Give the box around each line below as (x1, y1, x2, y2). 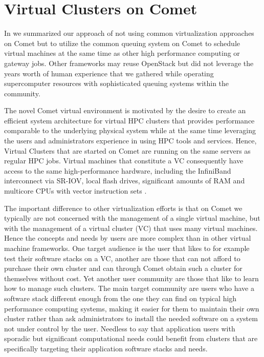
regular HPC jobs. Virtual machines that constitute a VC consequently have (4, 155, 244, 166)
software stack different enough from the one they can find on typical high (4, 292, 237, 303)
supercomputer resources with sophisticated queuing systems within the (4, 78, 229, 89)
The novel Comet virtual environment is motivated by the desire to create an (4, 105, 246, 116)
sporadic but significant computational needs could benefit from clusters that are (4, 333, 258, 344)
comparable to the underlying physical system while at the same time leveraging (4, 125, 256, 136)
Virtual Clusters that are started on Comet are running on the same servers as (4, 145, 251, 156)
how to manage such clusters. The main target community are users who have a (4, 283, 254, 293)
